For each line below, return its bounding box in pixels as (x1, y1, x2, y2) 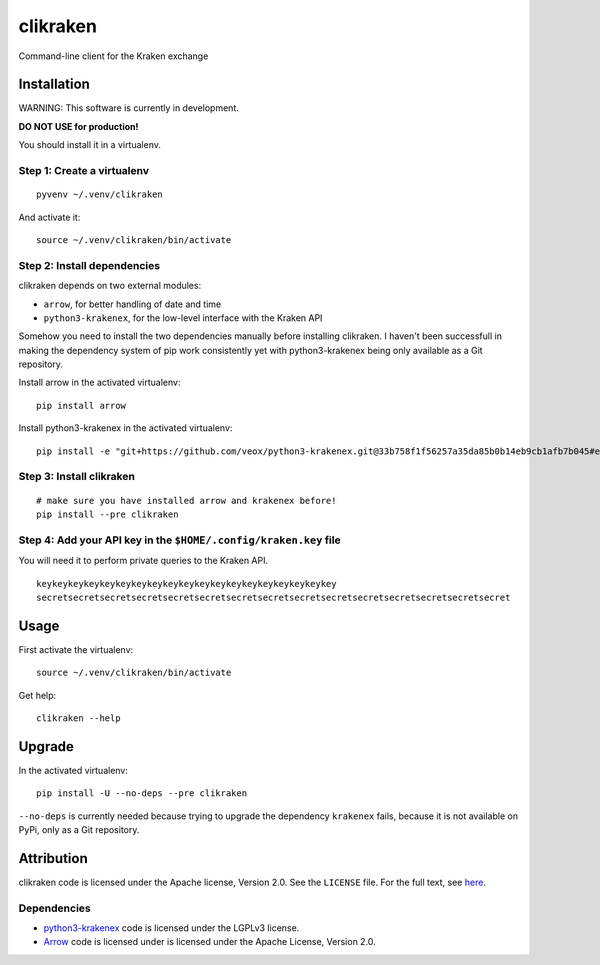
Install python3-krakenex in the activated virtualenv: (18, 422, 233, 434)
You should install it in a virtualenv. (18, 139, 162, 151)
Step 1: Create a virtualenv (18, 164, 150, 177)
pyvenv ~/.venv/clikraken (36, 189, 164, 200)
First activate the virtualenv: (18, 643, 134, 655)
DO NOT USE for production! (18, 120, 139, 132)
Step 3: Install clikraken (18, 470, 135, 484)
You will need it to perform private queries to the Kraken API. (18, 555, 269, 567)
